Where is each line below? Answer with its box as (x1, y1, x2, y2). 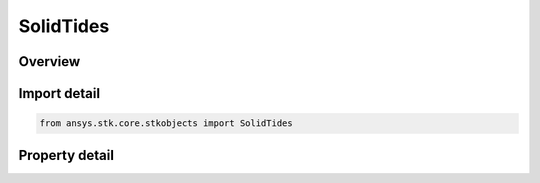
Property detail (18, 146, 115, 164)
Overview (18, 53, 81, 70)
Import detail (18, 85, 100, 102)
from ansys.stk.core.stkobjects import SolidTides (39, 118, 294, 129)
